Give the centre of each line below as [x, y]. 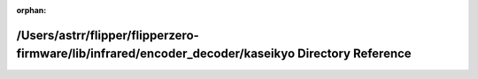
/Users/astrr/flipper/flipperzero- [108, 35]
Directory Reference [354, 54]
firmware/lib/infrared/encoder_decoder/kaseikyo [156, 54]
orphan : [31, 10]
